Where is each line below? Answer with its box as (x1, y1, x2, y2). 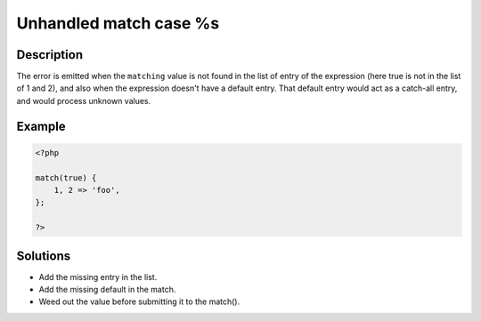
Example (16, 118, 66, 133)
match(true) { (35, 173, 97, 182)
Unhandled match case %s (16, 13, 220, 33)
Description (16, 47, 84, 62)
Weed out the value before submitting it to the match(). (38, 296, 240, 307)
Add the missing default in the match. (38, 285, 176, 295)
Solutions (16, 248, 71, 263)
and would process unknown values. (16, 95, 151, 106)
